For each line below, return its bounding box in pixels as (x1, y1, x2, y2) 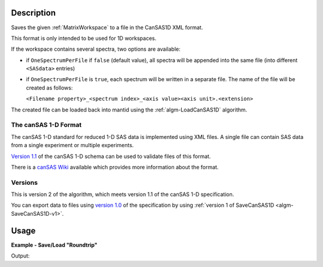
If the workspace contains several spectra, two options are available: (11, 45, 181, 53)
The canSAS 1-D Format (11, 121, 82, 129)
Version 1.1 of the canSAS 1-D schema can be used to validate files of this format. (11, 153, 211, 160)
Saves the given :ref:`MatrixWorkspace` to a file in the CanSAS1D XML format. (11, 24, 203, 31)
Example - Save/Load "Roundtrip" (11, 241, 98, 249)
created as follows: (26, 84, 73, 91)
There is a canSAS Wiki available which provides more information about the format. (11, 163, 219, 170)
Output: (11, 252, 30, 259)
